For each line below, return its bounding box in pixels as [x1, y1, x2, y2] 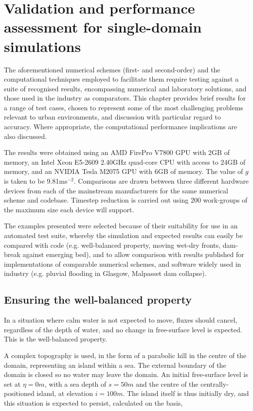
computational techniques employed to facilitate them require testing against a [4, 74, 239, 84]
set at [4, 378, 21, 389]
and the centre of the [136, 378, 199, 389]
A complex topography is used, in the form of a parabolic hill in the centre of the [4, 350, 247, 360]
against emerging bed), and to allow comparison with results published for [22, 249, 244, 259]
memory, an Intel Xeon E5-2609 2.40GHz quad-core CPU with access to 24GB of [4, 156, 246, 167]
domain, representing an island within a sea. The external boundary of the [4, 360, 226, 370]
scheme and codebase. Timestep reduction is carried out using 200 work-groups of [4, 195, 248, 205]
